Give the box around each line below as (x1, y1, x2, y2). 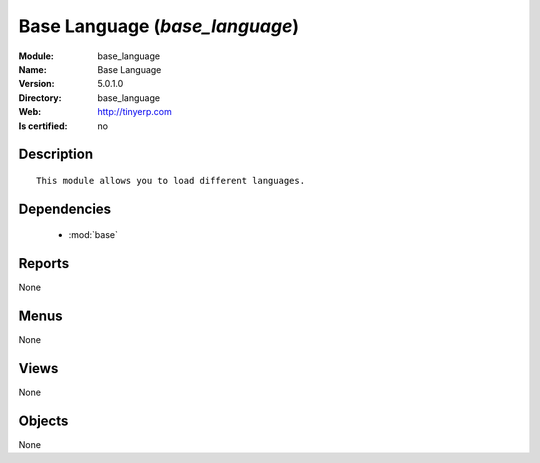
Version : (18, 78, 55, 90)
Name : (18, 63, 47, 75)
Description (18, 146, 94, 163)
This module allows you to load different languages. (36, 175, 305, 186)
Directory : (18, 91, 62, 104)
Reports (18, 255, 70, 272)
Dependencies (18, 200, 112, 217)
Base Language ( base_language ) (18, 15, 300, 37)
